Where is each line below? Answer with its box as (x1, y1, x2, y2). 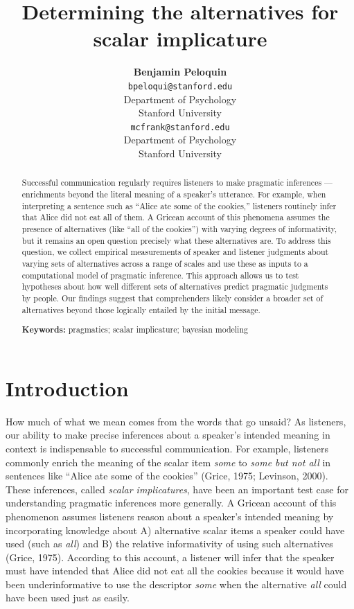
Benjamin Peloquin (133, 64, 227, 79)
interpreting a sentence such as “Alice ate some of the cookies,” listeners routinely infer (21, 200, 337, 211)
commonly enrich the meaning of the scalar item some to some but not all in (6, 454, 331, 469)
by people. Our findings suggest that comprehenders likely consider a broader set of (21, 292, 324, 303)
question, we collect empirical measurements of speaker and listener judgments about (21, 246, 329, 258)
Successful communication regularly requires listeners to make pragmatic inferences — (21, 177, 333, 188)
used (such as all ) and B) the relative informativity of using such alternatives (6, 536, 333, 551)
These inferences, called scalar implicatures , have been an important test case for (6, 482, 348, 496)
